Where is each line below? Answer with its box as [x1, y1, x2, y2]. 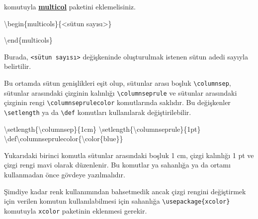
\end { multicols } [4, 35, 53, 45]
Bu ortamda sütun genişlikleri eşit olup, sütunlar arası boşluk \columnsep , [4, 78, 231, 88]
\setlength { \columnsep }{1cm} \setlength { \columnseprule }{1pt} [4, 123, 201, 134]
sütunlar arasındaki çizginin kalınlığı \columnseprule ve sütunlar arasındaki [4, 87, 237, 98]
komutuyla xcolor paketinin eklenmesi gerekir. [4, 205, 147, 216]
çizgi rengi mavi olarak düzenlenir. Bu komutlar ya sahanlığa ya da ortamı [4, 160, 231, 170]
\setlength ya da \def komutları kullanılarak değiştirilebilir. [4, 107, 191, 117]
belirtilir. [4, 61, 31, 71]
